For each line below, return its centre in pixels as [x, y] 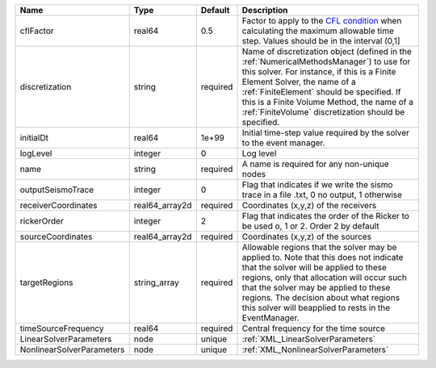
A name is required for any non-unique [315, 164]
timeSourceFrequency [62, 328]
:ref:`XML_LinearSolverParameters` [309, 339]
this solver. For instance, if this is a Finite [319, 71]
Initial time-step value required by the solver [326, 133]
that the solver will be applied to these [314, 268]
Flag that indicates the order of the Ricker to [325, 216]
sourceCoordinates [56, 236]
